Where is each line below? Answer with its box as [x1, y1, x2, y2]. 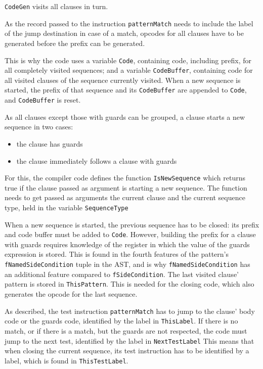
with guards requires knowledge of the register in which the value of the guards [5, 239, 250, 249]
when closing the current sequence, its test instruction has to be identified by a [5, 345, 249, 356]
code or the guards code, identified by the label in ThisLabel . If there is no [5, 315, 238, 326]
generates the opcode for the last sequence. [5, 289, 138, 299]
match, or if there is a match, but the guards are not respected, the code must [5, 325, 247, 336]
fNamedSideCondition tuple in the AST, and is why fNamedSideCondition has [5, 259, 250, 269]
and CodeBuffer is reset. [5, 95, 81, 105]
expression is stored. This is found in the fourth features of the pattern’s [5, 249, 229, 259]
